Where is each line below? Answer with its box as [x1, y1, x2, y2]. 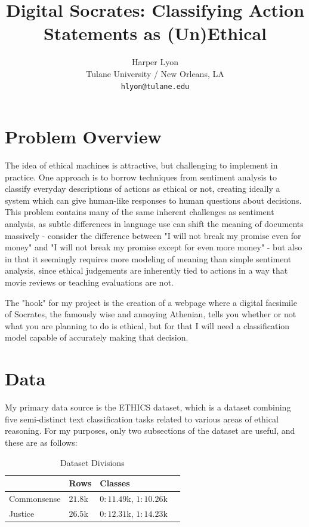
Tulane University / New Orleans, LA [86, 67, 224, 79]
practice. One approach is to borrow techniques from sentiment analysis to [5, 170, 277, 183]
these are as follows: [5, 436, 78, 448]
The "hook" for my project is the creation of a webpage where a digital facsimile [5, 296, 297, 308]
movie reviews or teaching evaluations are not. [5, 276, 174, 289]
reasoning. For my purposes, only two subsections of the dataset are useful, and [5, 424, 295, 437]
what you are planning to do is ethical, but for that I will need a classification [5, 319, 290, 332]
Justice [9, 507, 35, 519]
